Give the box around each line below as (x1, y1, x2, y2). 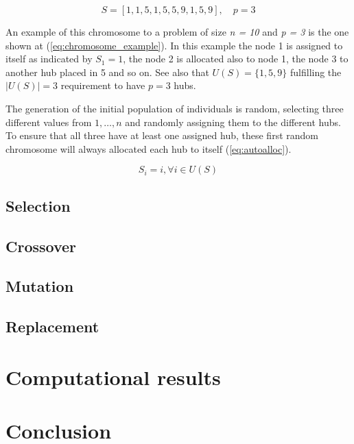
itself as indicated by (5, 51, 93, 66)
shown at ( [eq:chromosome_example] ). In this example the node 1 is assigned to (5, 38, 343, 52)
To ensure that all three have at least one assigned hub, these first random (5, 128, 318, 143)
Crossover (5, 235, 77, 256)
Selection (5, 195, 71, 216)
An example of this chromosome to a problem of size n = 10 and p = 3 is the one (5, 25, 349, 38)
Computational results (5, 362, 221, 391)
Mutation (5, 275, 74, 297)
